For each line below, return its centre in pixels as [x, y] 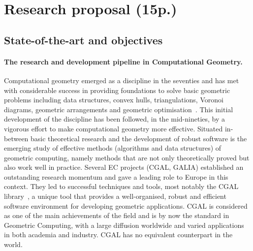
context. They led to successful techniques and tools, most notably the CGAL [121, 186]
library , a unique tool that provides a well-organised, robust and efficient [115, 196]
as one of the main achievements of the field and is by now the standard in [117, 215]
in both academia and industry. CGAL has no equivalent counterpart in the [118, 235]
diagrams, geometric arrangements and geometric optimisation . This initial [119, 109]
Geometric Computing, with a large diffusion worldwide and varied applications [124, 225]
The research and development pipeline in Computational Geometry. [123, 61]
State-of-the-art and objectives [83, 40]
